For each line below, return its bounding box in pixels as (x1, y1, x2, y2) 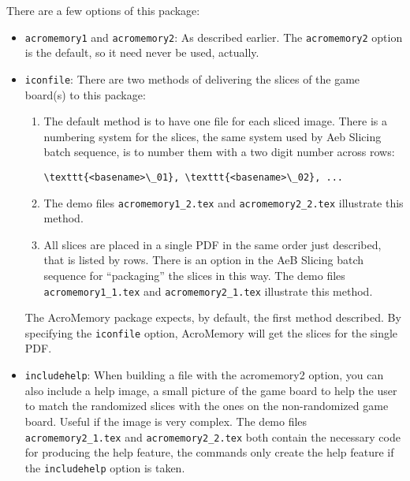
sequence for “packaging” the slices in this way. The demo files (43, 267, 345, 283)
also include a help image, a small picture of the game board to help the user (24, 382, 397, 398)
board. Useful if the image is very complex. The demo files (24, 412, 307, 429)
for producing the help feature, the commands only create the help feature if (24, 444, 394, 460)
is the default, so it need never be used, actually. (24, 44, 259, 61)
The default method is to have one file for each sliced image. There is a (43, 113, 388, 129)
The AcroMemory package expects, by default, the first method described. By (24, 309, 401, 326)
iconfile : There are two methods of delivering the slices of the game (24, 70, 360, 87)
